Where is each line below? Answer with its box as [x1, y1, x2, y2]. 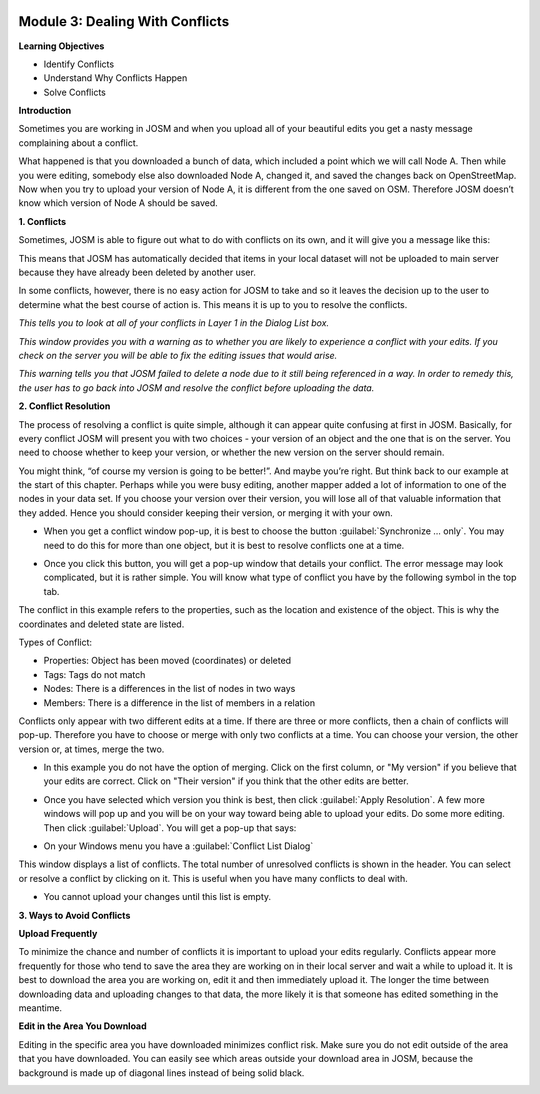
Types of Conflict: [18, 636, 93, 648]
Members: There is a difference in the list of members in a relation [43, 696, 315, 709]
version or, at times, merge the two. [18, 743, 165, 755]
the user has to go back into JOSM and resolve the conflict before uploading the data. [18, 381, 375, 394]
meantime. [18, 1001, 63, 1014]
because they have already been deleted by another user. [18, 266, 257, 278]
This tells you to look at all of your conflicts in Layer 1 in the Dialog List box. [18, 317, 330, 329]
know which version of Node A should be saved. [18, 197, 219, 209]
